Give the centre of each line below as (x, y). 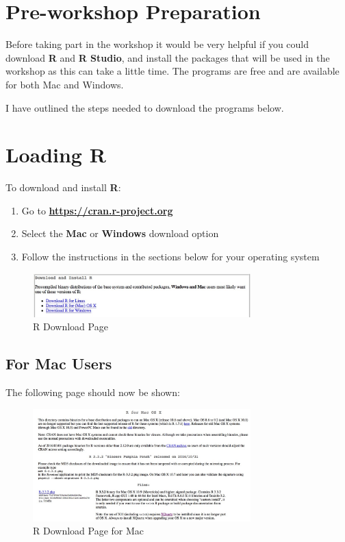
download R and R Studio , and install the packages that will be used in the (168, 57)
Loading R (56, 155)
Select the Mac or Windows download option (120, 233)
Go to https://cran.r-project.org (97, 210)
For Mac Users (59, 364)
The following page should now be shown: (93, 392)
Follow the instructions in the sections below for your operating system (170, 256)
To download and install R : (63, 187)
